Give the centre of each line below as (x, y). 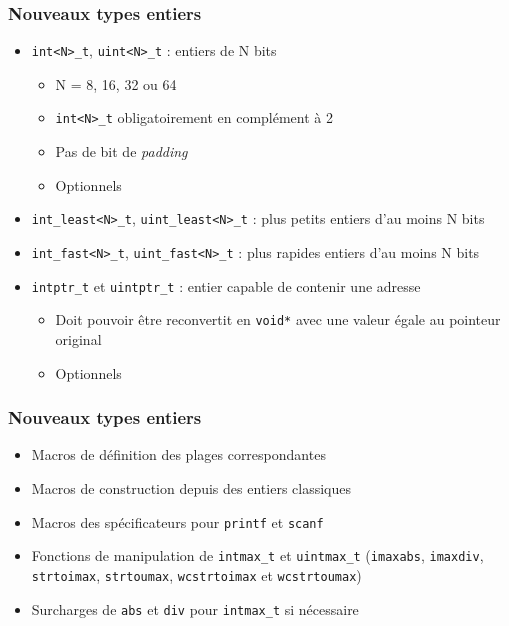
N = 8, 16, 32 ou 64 (116, 83)
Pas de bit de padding (121, 151)
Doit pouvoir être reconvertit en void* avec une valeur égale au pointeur (278, 319)
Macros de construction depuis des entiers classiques (191, 487)
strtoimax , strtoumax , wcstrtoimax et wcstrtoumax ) (196, 574)
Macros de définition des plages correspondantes (178, 454)
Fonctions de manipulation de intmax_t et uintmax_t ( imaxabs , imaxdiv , (257, 555)
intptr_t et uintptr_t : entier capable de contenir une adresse (226, 285)
